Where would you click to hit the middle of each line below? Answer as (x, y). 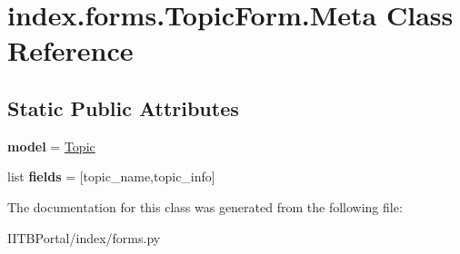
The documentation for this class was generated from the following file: (205, 206)
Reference (70, 50)
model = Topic (51, 146)
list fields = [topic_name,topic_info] (111, 176)
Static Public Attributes (123, 107)
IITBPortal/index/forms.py (84, 237)
